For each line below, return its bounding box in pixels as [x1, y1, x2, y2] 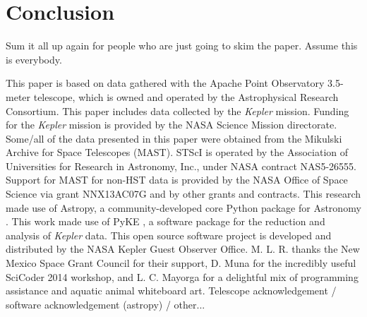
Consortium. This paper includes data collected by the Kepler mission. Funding [6, 103, 349, 118]
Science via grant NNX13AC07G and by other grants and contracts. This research [6, 186, 361, 201]
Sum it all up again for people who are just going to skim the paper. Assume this [6, 38, 358, 53]
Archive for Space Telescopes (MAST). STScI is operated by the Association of [6, 145, 349, 160]
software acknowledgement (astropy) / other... [6, 297, 205, 311]
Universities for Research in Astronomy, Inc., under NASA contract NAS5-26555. [6, 158, 356, 173]
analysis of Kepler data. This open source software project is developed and [6, 227, 332, 242]
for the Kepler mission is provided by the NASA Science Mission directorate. [6, 117, 337, 132]
